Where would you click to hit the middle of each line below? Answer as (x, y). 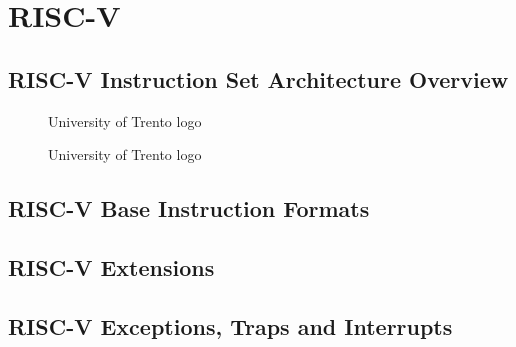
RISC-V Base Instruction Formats (189, 208)
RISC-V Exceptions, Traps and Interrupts (230, 325)
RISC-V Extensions (111, 266)
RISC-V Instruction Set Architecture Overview (258, 78)
